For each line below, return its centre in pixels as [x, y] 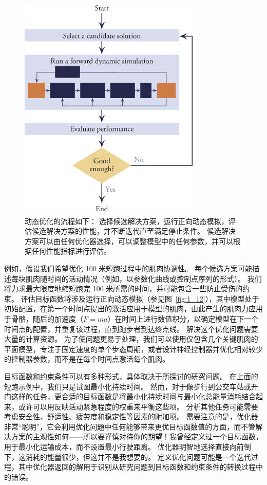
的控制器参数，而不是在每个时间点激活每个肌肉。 [87, 359]
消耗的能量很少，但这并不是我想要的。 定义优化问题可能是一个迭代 [138, 456]
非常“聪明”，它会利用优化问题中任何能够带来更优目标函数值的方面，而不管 [130, 426]
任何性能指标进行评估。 [71, 251]
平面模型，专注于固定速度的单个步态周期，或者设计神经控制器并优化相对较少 [133, 349]
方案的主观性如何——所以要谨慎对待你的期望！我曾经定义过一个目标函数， [137, 436]
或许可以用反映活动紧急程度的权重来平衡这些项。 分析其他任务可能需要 [138, 406]
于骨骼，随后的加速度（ [44, 318]
